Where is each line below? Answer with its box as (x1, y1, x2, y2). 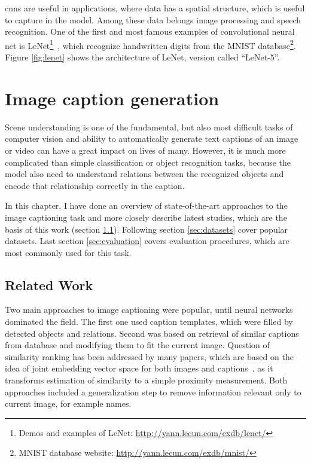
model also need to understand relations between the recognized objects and (5, 167, 284, 180)
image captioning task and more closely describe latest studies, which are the (5, 211, 287, 223)
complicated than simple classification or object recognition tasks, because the (5, 156, 291, 168)
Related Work (5, 275, 93, 294)
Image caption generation (5, 86, 219, 110)
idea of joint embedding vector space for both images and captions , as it (5, 362, 273, 374)
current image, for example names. (5, 397, 132, 410)
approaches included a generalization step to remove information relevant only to (5, 385, 301, 398)
